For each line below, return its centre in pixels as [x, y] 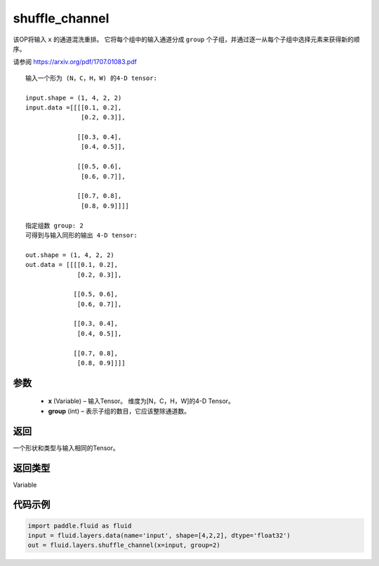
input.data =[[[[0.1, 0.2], [74, 107]
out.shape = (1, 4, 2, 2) [70, 255]
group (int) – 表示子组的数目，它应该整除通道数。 [119, 411]
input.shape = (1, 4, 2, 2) [74, 98]
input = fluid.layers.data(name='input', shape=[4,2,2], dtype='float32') [159, 536]
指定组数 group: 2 [54, 225]
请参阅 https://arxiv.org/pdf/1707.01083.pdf [75, 62]
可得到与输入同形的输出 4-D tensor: [82, 235]
